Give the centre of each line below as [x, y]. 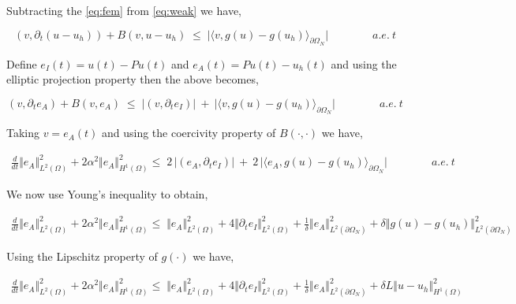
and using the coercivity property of [189, 133]
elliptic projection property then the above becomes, [133, 79]
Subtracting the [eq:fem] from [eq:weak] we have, [124, 10]
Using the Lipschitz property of [82, 256]
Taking [23, 133]
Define [22, 63]
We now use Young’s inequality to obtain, [107, 194]
